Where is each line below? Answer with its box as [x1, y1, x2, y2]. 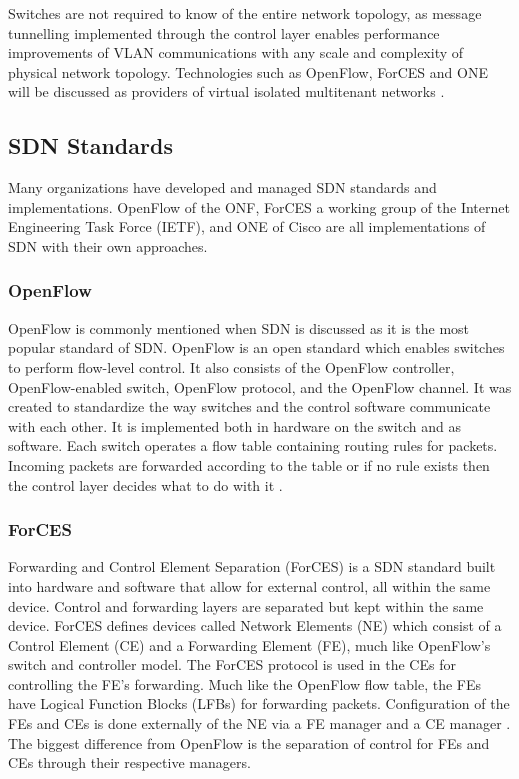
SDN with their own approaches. [8, 235, 208, 256]
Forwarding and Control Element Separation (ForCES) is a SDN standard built [8, 556, 496, 577]
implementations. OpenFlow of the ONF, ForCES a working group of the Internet [8, 196, 510, 217]
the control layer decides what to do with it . [8, 474, 283, 495]
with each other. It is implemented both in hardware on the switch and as [8, 415, 461, 436]
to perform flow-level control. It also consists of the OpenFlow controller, [8, 356, 455, 377]
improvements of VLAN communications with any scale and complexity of [8, 42, 464, 63]
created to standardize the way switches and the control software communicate [8, 396, 491, 417]
